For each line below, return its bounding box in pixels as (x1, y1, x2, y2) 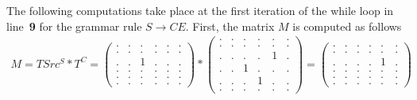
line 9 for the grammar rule (6, 17, 142, 34)
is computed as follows (292, 17, 402, 34)
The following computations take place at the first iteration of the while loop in (6, 2, 394, 18)
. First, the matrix (185, 17, 275, 34)
